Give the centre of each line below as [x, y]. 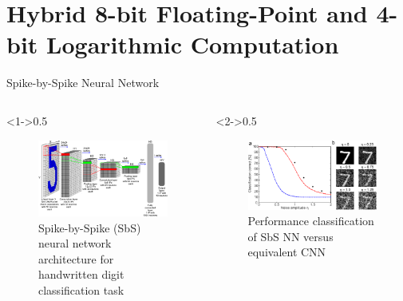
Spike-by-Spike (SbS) [90, 227]
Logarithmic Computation [193, 44]
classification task [81, 289]
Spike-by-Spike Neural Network [83, 83]
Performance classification [311, 221]
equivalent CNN [287, 252]
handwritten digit [81, 274]
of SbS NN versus [290, 236]
